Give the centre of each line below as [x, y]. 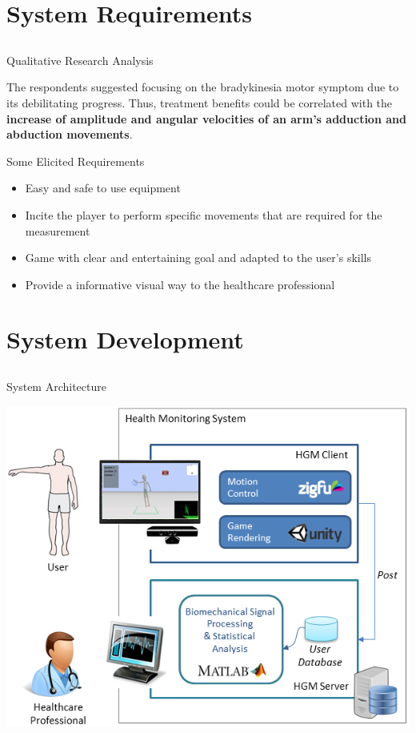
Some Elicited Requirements [76, 161]
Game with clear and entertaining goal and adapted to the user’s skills [198, 258]
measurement [58, 230]
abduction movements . [70, 134]
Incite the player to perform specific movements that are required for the [204, 214]
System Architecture [56, 387]
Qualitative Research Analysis [80, 60]
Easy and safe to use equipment [103, 188]
